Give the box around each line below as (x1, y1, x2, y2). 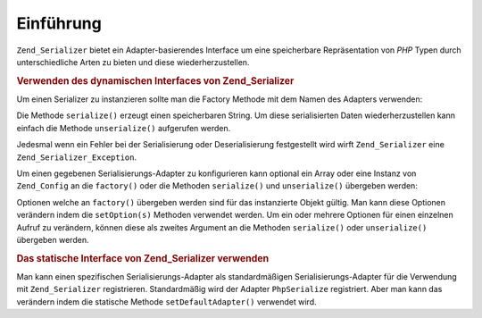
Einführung (16, 13, 102, 33)
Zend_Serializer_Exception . (16, 152, 137, 163)
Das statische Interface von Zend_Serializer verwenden (16, 252, 270, 264)
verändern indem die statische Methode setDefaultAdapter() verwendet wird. (16, 296, 317, 307)
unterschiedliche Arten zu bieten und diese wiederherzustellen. (16, 56, 250, 67)
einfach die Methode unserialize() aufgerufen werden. (16, 122, 231, 133)
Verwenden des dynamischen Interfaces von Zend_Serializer (16, 74, 295, 87)
